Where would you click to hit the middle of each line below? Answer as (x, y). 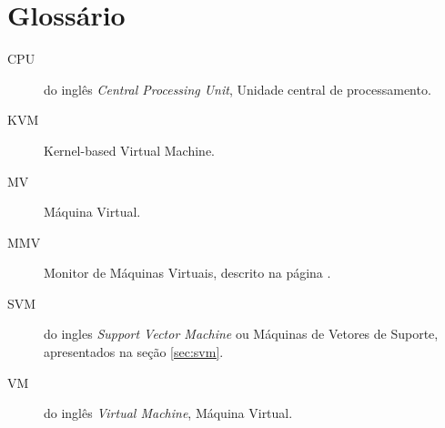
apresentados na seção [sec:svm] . (134, 352)
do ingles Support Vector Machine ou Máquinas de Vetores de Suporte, (241, 334)
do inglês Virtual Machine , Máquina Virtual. (168, 413)
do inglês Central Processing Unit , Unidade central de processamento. (238, 89)
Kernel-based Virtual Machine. (130, 150)
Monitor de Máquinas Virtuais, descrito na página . (187, 273)
